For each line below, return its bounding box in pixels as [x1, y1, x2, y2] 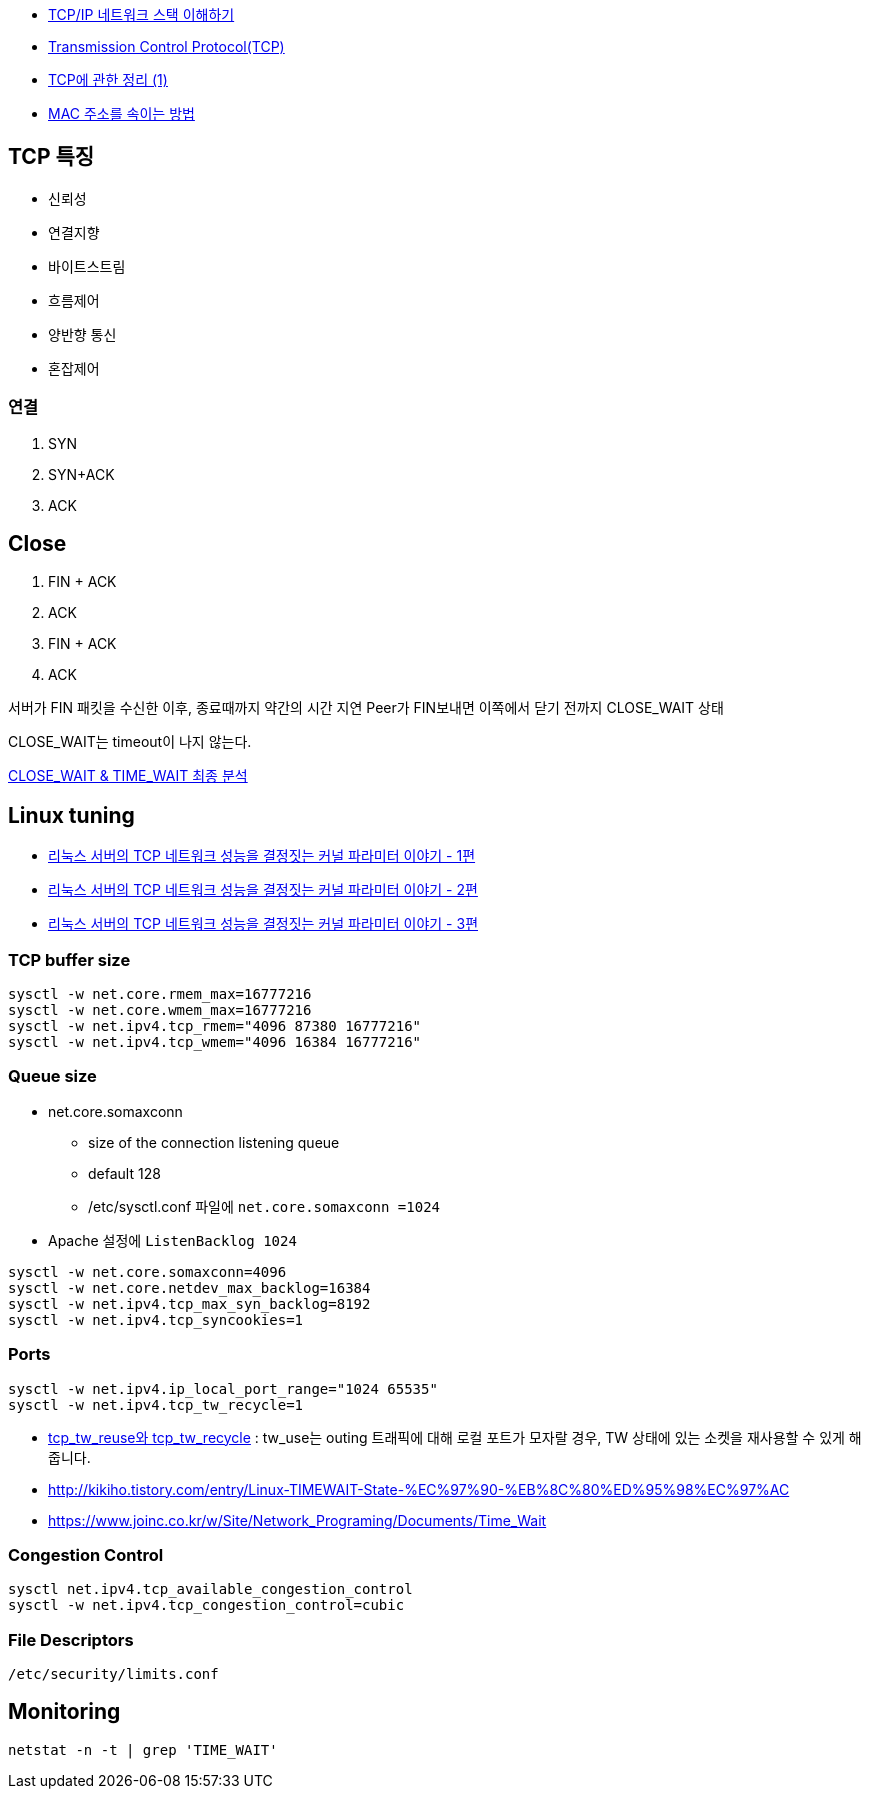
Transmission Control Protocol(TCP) [48, 38, 285, 55]
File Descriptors [8, 1629, 134, 1650]
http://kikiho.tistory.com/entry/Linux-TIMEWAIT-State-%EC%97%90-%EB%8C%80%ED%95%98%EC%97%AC [48, 1480, 790, 1498]
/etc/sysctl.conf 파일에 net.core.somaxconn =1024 [88, 1197, 441, 1215]
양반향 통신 [48, 325, 117, 343]
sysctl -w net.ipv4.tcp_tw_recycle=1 [8, 1396, 304, 1413]
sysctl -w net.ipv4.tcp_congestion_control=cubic [8, 1597, 405, 1614]
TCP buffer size [8, 949, 131, 970]
